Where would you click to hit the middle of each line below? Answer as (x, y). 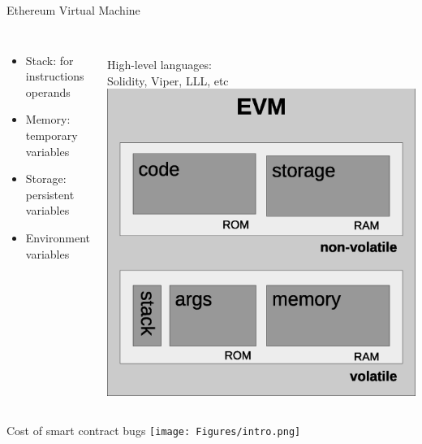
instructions (55, 76)
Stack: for (50, 60)
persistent (50, 194)
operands (48, 91)
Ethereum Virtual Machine (73, 10)
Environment (58, 237)
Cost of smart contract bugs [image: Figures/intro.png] (154, 430)
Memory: (48, 119)
